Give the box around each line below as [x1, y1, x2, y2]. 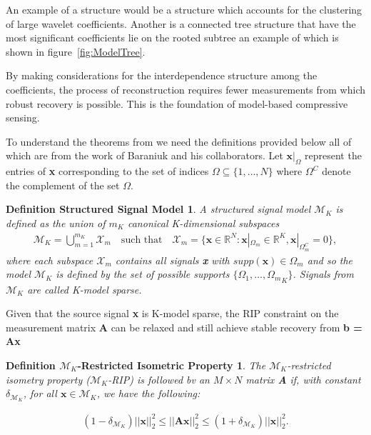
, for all [23, 386, 57, 401]
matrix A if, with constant [245, 371, 361, 386]
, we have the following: [96, 386, 200, 401]
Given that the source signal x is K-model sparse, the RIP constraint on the [6, 306, 339, 321]
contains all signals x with [115, 252, 230, 267]
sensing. [6, 110, 40, 125]
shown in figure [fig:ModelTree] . [6, 44, 146, 59]
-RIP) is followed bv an [108, 371, 210, 386]
